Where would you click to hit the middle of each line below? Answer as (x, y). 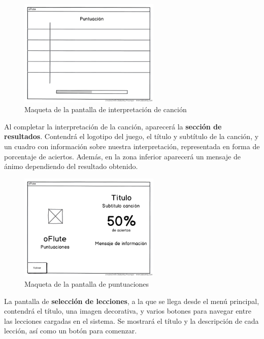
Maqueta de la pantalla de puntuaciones (87, 284)
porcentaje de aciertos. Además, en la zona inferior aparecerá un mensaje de (122, 156)
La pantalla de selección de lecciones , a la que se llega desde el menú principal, (132, 301)
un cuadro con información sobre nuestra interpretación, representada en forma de (132, 146)
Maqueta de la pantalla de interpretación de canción (106, 109)
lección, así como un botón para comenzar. (71, 331)
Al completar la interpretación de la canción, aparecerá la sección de (113, 126)
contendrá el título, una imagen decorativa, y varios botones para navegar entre (128, 311)
